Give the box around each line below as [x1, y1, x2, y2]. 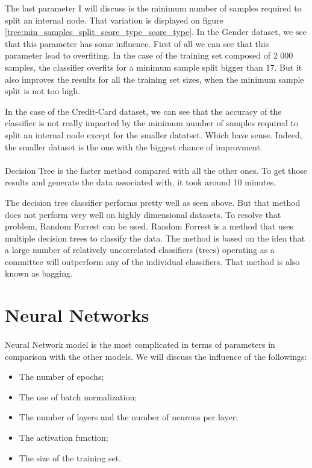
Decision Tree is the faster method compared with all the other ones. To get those [5, 164, 307, 176]
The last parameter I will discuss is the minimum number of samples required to [5, 2, 302, 14]
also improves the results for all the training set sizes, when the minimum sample [5, 72, 304, 85]
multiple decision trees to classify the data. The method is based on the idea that [5, 231, 305, 244]
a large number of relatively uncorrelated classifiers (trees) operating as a [5, 243, 275, 256]
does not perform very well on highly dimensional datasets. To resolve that [5, 208, 281, 220]
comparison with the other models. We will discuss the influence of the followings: [5, 350, 307, 362]
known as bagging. [5, 267, 73, 280]
